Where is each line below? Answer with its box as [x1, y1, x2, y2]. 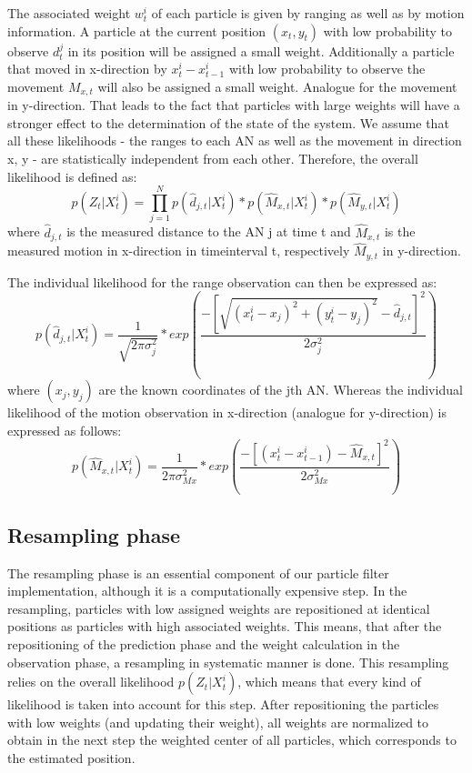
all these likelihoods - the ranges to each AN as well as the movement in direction [7, 131, 462, 150]
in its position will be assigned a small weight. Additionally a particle [67, 41, 455, 60]
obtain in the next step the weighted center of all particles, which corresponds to [7, 730, 457, 749]
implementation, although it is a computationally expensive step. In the [7, 581, 407, 600]
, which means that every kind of [237, 672, 421, 691]
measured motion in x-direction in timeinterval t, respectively [7, 241, 350, 260]
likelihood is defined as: [7, 166, 137, 186]
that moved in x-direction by [7, 59, 167, 78]
